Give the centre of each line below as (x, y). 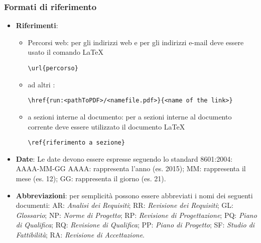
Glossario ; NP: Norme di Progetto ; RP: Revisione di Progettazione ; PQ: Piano (136, 215)
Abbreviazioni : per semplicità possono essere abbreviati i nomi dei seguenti (134, 195)
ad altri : (41, 84)
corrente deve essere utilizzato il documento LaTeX (106, 126)
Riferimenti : (37, 25)
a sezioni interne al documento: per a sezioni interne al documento (130, 116)
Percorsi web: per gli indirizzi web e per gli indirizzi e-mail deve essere (136, 42)
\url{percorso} (53, 68)
